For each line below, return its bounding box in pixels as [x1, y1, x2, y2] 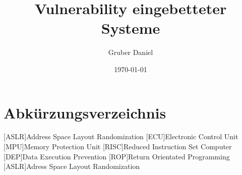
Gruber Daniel [108, 47, 153, 57]
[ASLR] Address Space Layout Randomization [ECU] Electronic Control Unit [4, 131, 238, 142]
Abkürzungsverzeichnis [4, 102, 166, 123]
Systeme [101, 18, 160, 38]
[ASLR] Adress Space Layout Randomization [4, 161, 140, 171]
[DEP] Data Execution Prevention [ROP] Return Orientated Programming [4, 151, 230, 161]
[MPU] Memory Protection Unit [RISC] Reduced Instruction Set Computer [4, 141, 232, 152]
